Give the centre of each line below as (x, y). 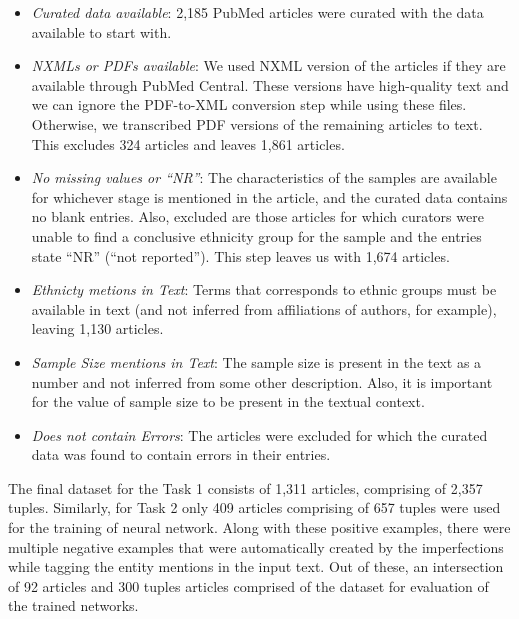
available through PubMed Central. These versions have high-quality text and (270, 84)
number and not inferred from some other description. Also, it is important (262, 381)
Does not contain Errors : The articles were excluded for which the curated (259, 434)
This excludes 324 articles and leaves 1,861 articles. (188, 143)
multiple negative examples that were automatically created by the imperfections (256, 546)
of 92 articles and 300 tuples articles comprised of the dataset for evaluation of (248, 585)
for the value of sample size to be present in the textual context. (228, 401)
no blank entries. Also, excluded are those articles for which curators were (257, 216)
